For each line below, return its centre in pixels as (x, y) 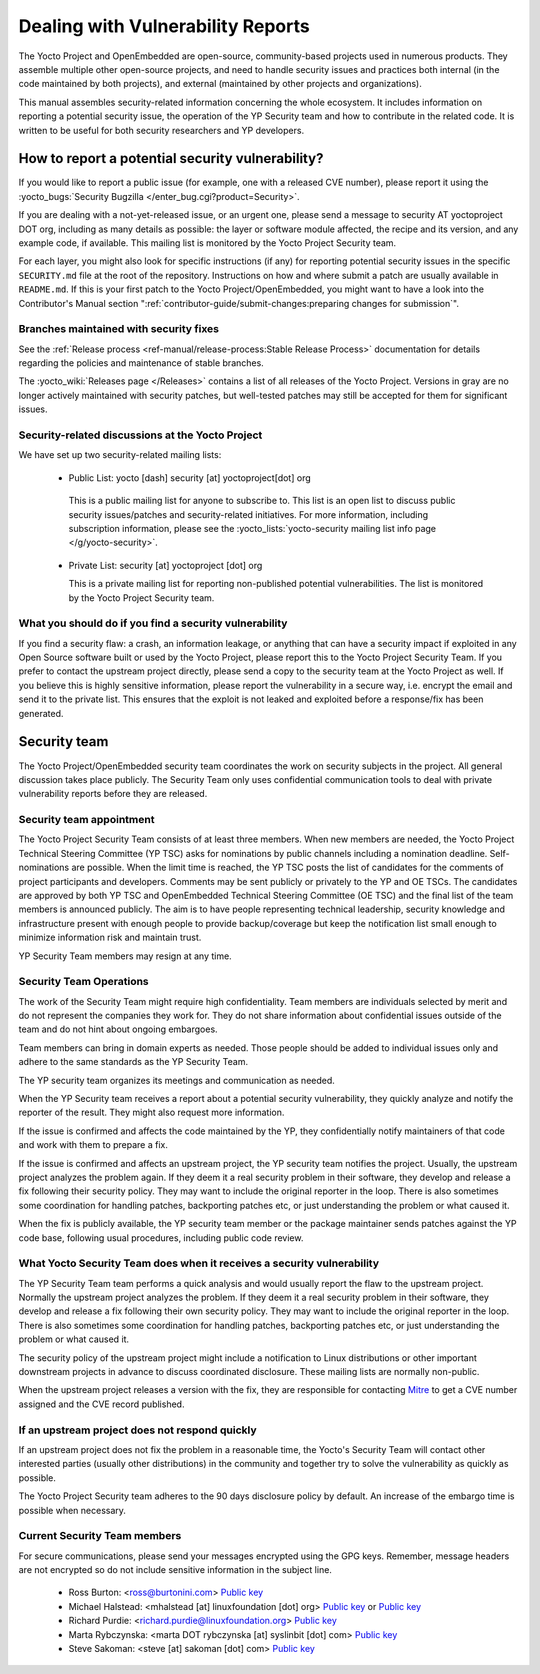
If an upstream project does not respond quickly (137, 1430)
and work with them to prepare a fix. (93, 1145)
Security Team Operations (83, 982)
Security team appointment (86, 820)
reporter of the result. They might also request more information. (151, 1112)
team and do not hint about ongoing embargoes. (118, 1029)
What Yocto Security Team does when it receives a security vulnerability (199, 1263)
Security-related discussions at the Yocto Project (140, 435)
